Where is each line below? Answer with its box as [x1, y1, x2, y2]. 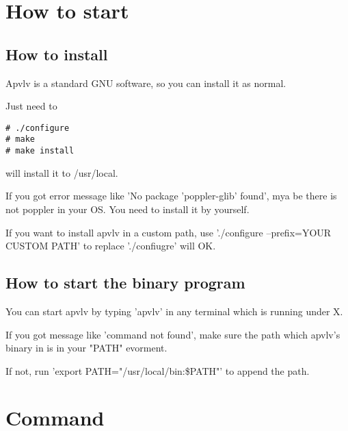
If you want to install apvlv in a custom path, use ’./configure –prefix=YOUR [5, 225, 332, 239]
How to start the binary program [5, 272, 245, 293]
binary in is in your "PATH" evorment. [5, 341, 168, 355]
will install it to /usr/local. [5, 165, 118, 180]
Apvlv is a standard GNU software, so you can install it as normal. [5, 75, 286, 90]
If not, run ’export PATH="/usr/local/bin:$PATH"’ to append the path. [5, 363, 310, 378]
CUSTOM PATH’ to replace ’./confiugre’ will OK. [5, 238, 216, 253]
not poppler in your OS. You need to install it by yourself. [5, 201, 250, 216]
